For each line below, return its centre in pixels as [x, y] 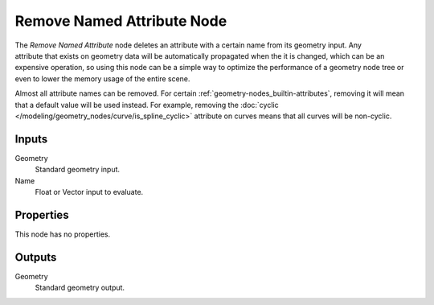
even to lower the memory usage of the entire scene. [102, 78]
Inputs [31, 139]
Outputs [36, 257]
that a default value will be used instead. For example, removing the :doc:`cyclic [147, 105]
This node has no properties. [63, 234]
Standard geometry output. [80, 288]
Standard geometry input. [78, 170]
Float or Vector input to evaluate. [89, 192]
